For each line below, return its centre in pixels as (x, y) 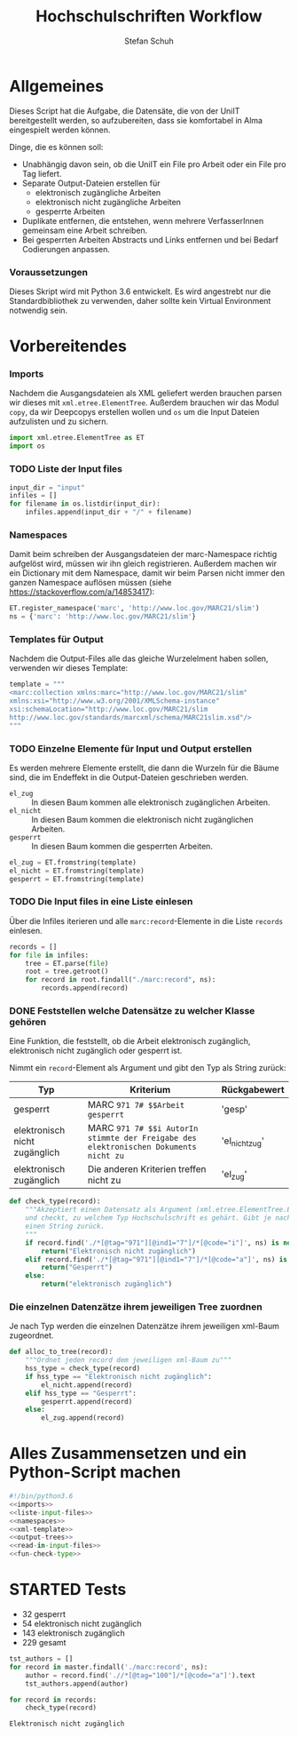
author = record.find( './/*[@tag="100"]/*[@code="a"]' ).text (140, 1675)
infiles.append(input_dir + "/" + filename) (109, 513)
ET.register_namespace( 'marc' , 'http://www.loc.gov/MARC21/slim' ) (134, 609)
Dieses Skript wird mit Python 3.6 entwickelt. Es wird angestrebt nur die (140, 291)
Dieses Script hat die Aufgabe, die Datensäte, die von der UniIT (125, 111)
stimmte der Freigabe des (142, 1138)
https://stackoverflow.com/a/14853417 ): (82, 592)
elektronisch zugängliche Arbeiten (98, 192)
